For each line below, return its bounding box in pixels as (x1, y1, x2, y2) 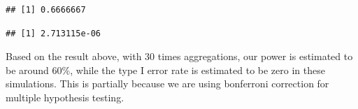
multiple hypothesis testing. (6, 89, 124, 104)
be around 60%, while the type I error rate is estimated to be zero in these (6, 62, 325, 77)
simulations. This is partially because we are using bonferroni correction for (6, 76, 329, 91)
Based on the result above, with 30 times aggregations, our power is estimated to (6, 49, 353, 64)
